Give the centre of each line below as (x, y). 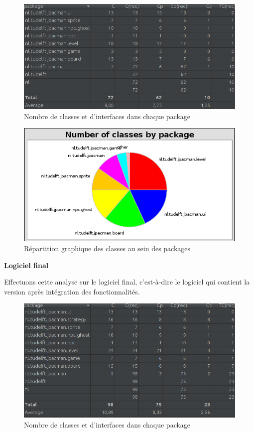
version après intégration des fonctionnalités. (72, 291)
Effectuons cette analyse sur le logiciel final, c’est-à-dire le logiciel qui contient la (127, 282)
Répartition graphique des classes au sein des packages (107, 248)
